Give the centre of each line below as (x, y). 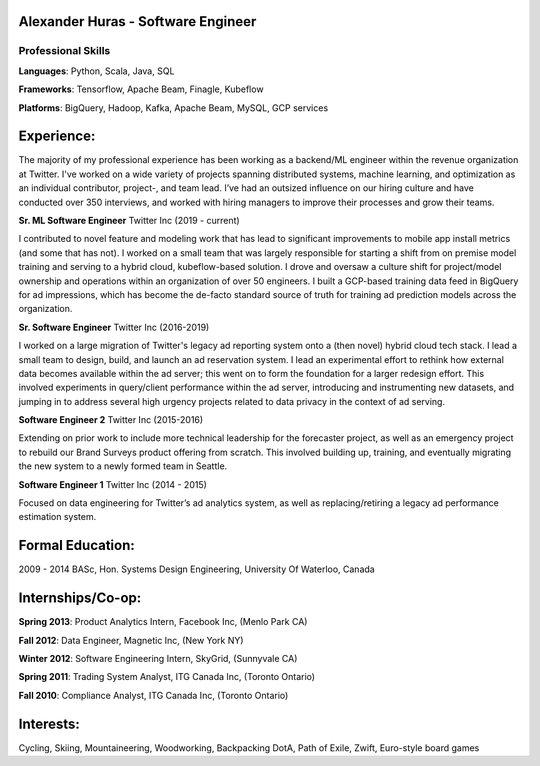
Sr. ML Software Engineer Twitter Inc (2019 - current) (129, 221)
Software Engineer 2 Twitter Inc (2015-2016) (111, 420)
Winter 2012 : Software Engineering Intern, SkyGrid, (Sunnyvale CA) (158, 659)
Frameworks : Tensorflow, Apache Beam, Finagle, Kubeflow (141, 89)
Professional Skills (64, 51)
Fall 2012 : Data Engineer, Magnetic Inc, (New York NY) (131, 640)
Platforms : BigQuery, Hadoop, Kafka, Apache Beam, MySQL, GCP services (173, 107)
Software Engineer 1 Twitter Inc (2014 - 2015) (112, 484)
